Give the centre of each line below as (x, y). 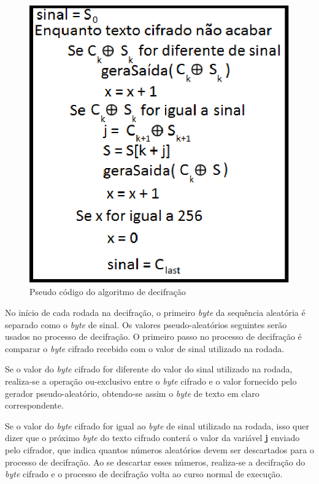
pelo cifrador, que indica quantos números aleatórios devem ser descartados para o (159, 449)
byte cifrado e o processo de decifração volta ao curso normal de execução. (144, 474)
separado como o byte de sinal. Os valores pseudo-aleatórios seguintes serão (146, 324)
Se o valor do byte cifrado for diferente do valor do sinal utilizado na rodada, (149, 369)
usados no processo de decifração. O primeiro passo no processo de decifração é (153, 336)
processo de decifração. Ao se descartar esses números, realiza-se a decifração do (155, 462)
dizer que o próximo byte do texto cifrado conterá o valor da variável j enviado (152, 438)
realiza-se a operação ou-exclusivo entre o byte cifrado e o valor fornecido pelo (151, 381)
